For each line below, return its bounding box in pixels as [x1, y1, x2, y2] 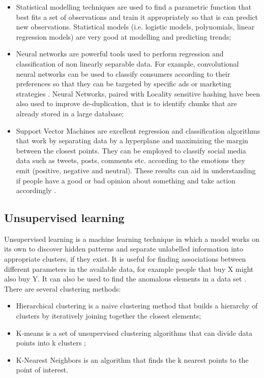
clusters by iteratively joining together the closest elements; [16, 310, 201, 321]
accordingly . [16, 185, 56, 196]
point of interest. [16, 364, 68, 375]
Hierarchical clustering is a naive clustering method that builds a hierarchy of [16, 300, 258, 311]
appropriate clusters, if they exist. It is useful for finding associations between [4, 254, 246, 264]
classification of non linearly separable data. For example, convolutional [16, 58, 239, 69]
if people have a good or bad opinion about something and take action [16, 175, 236, 185]
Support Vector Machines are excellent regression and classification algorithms [16, 125, 260, 136]
